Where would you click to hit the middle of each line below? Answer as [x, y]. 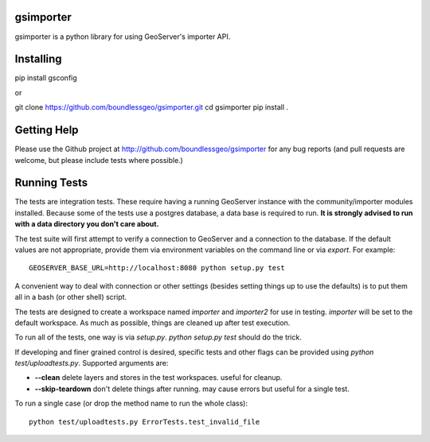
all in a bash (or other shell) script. [71, 297]
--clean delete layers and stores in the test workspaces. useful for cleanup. [158, 378]
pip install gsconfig [46, 78]
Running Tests [51, 183]
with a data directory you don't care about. [87, 224]
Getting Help [47, 130]
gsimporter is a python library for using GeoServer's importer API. [123, 37]
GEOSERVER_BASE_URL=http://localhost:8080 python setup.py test [157, 268]
